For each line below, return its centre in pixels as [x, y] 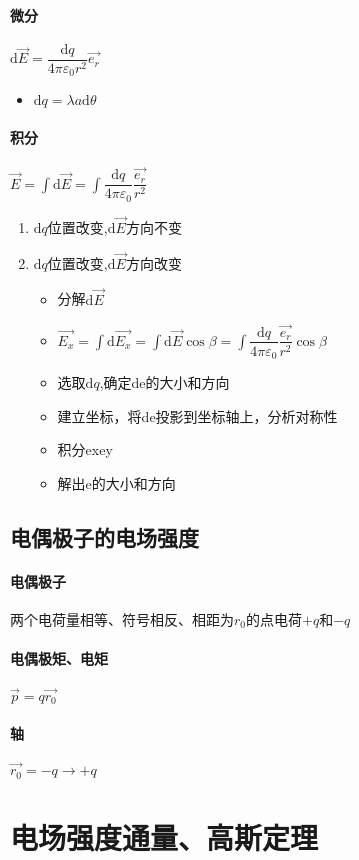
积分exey [85, 449]
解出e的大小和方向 [116, 482]
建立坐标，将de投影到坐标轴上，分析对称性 [197, 415]
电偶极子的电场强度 [104, 536]
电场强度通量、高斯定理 [164, 836]
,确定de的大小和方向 [164, 382]
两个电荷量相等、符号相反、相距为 [122, 618]
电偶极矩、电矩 [59, 658]
